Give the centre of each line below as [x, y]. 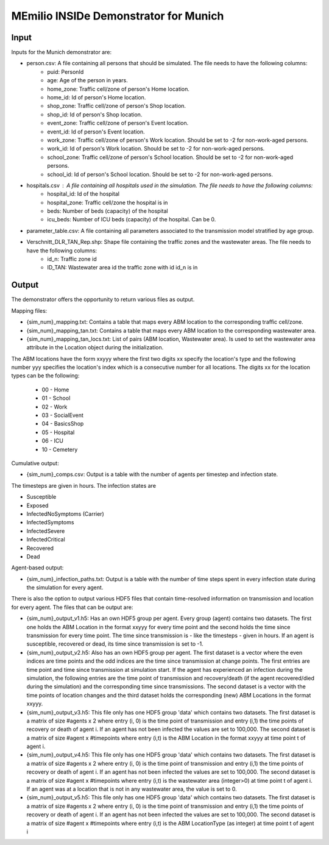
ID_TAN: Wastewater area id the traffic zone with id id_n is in [122, 268]
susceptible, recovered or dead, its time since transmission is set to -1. [115, 644]
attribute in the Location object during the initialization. [95, 348]
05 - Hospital [58, 432]
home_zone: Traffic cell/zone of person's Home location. [119, 89]
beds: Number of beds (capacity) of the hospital [108, 211]
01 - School [56, 398]
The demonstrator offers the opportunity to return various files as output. [103, 299]
